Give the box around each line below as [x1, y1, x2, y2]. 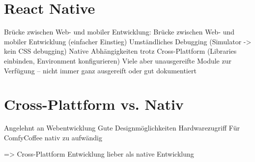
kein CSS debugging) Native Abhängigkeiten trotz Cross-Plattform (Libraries [4, 46, 237, 56]
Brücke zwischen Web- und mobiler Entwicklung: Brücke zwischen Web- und [4, 27, 235, 37]
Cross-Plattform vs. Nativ [4, 94, 184, 114]
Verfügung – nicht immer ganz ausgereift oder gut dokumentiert [4, 65, 197, 75]
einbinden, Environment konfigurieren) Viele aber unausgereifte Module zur [4, 55, 231, 65]
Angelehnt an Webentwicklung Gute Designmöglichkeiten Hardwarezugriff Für [4, 123, 240, 133]
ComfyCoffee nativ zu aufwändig [4, 132, 102, 142]
